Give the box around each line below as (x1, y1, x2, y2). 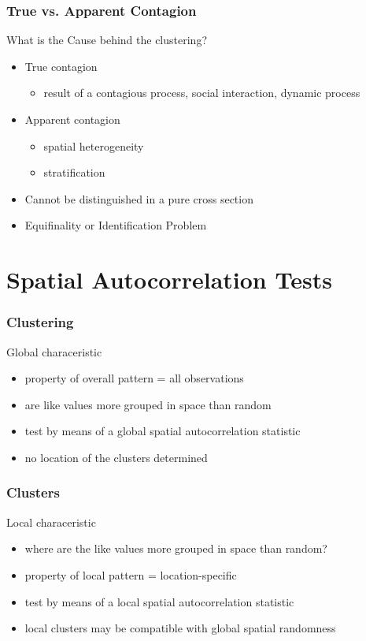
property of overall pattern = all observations (24, 370, 244, 386)
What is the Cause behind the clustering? (6, 32, 207, 48)
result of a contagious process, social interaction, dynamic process (43, 84, 360, 101)
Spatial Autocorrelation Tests (6, 263, 332, 296)
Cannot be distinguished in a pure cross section (24, 190, 253, 207)
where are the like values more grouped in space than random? (24, 540, 327, 557)
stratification (43, 164, 105, 181)
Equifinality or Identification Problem (24, 217, 207, 233)
